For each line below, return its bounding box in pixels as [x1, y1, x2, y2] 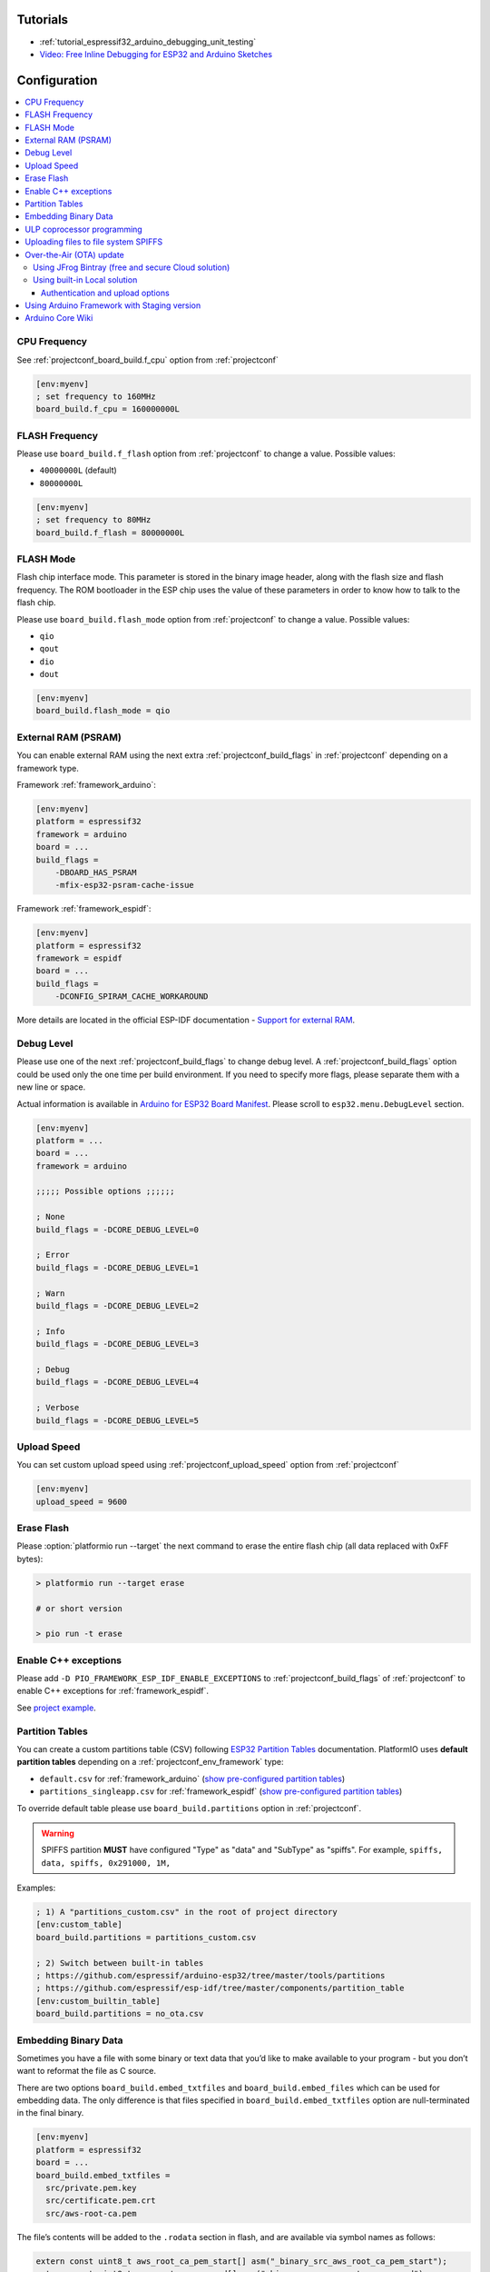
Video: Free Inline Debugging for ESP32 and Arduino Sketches [39, 48, 272, 59]
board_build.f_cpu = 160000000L [35, 404, 181, 414]
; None [35, 1211, 65, 1222]
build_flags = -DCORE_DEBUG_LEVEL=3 [35, 1339, 200, 1350]
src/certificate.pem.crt [45, 2196, 156, 2206]
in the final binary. [16, 2108, 84, 2118]
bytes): [16, 1553, 44, 1564]
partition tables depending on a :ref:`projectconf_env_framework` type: [16, 1757, 285, 1768]
